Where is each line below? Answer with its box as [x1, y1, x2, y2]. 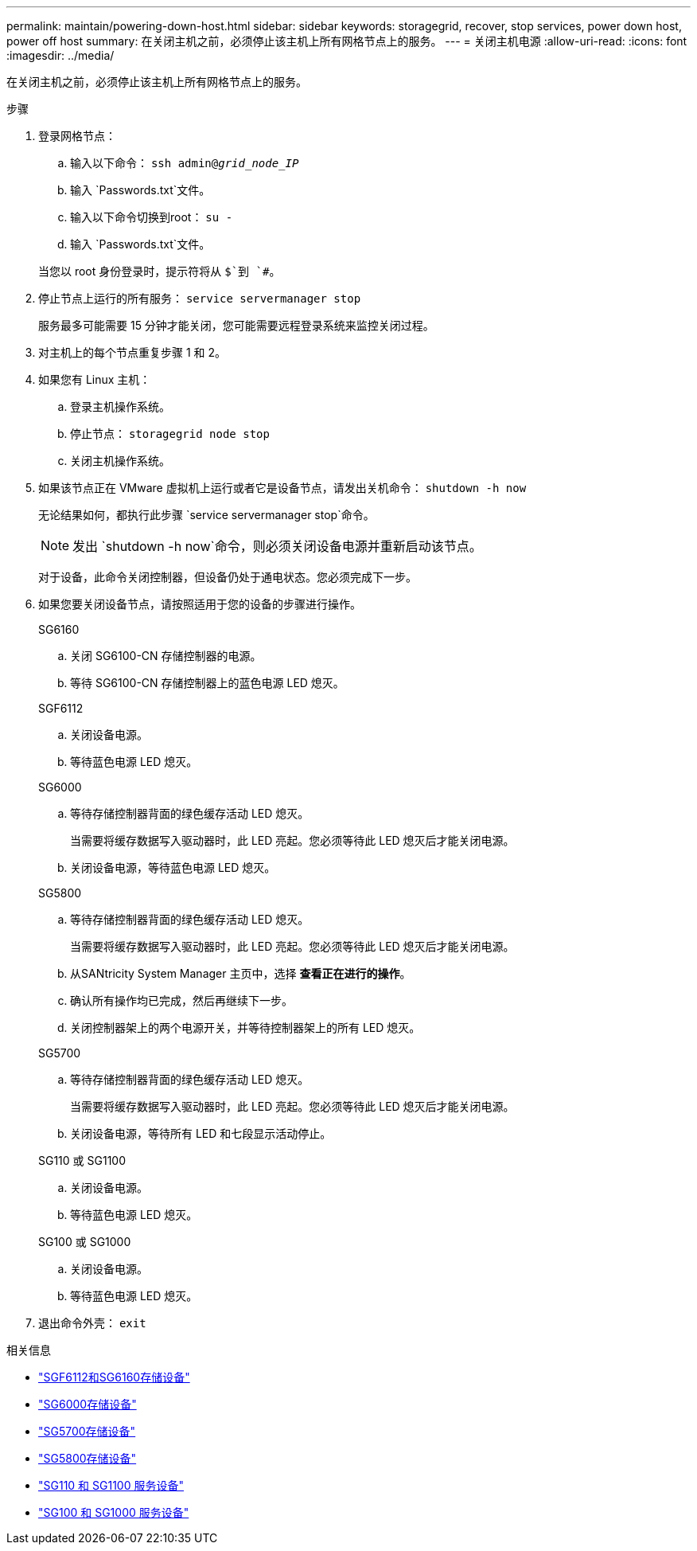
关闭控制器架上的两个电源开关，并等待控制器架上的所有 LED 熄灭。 [70, 1021, 421, 1034]
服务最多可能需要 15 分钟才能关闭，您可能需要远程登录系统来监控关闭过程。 [38, 318, 434, 332]
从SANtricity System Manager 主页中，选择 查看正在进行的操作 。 [70, 967, 411, 980]
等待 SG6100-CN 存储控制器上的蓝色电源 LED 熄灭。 [70, 676, 345, 690]
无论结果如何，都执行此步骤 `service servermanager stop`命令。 [38, 508, 375, 522]
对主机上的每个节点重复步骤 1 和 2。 [38, 346, 227, 359]
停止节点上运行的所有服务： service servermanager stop [38, 291, 361, 305]
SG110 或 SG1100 [38, 1154, 127, 1167]
